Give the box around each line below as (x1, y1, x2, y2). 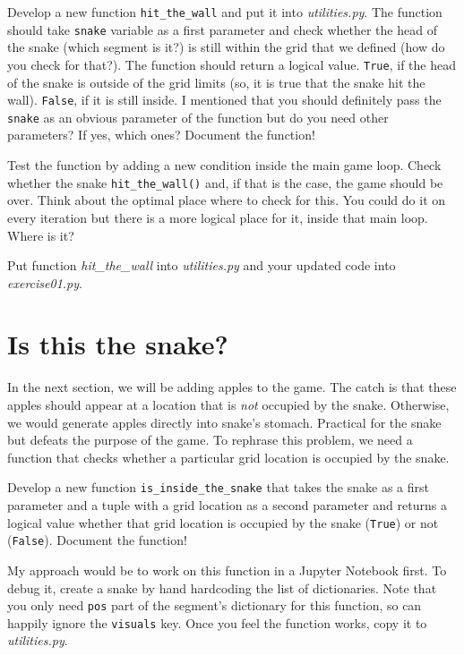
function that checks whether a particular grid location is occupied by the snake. (7, 447, 450, 466)
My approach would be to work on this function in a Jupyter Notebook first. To (7, 560, 447, 579)
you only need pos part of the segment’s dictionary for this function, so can (7, 596, 422, 615)
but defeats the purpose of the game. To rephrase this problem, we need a (7, 430, 413, 449)
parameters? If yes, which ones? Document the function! (7, 125, 315, 144)
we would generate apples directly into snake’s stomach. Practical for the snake (7, 413, 442, 431)
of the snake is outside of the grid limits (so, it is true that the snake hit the (7, 72, 425, 91)
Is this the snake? (7, 326, 228, 362)
